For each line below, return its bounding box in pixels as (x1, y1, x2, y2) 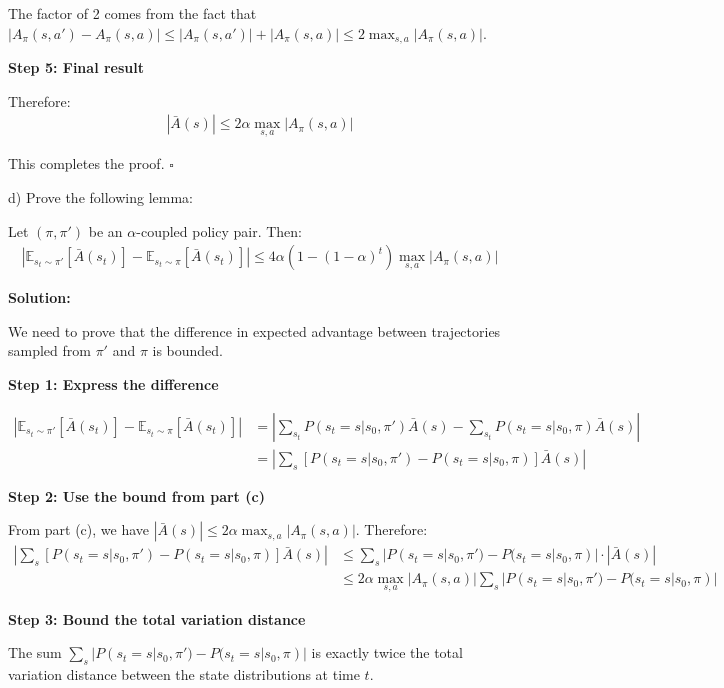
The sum (8, 642, 62, 663)
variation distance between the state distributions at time (8, 664, 360, 684)
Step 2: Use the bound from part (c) (8, 485, 265, 506)
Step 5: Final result (8, 57, 145, 78)
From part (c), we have (8, 519, 150, 540)
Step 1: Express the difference (8, 374, 219, 395)
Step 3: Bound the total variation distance (8, 608, 306, 629)
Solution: (8, 287, 71, 308)
